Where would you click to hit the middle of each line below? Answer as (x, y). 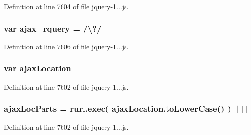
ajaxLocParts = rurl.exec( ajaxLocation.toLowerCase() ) (117, 108)
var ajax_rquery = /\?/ (53, 28)
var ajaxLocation (38, 68)
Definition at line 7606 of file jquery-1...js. (66, 46)
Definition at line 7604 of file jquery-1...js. (66, 6)
